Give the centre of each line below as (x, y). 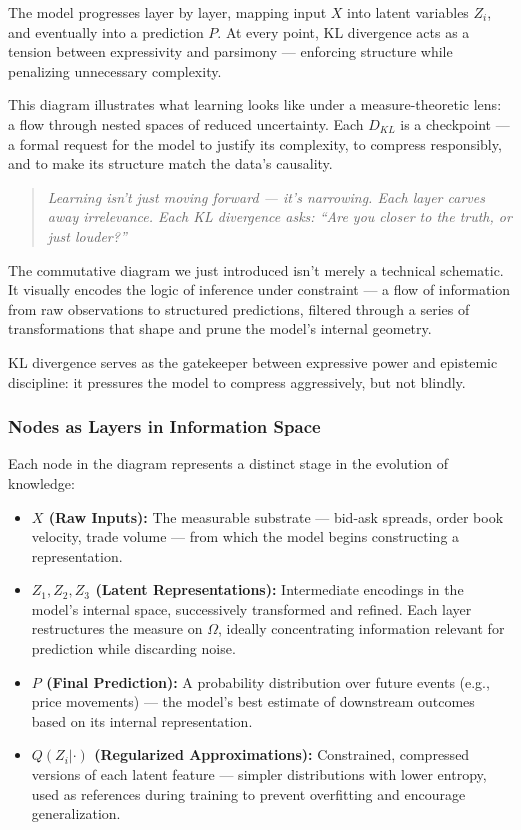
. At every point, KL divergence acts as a (343, 31)
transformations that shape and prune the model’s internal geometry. (220, 328)
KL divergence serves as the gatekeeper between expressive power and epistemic (253, 361)
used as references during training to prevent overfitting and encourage (248, 793)
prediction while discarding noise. (133, 648)
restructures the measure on (117, 628)
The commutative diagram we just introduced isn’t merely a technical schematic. (256, 269)
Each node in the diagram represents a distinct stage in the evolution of (228, 463)
